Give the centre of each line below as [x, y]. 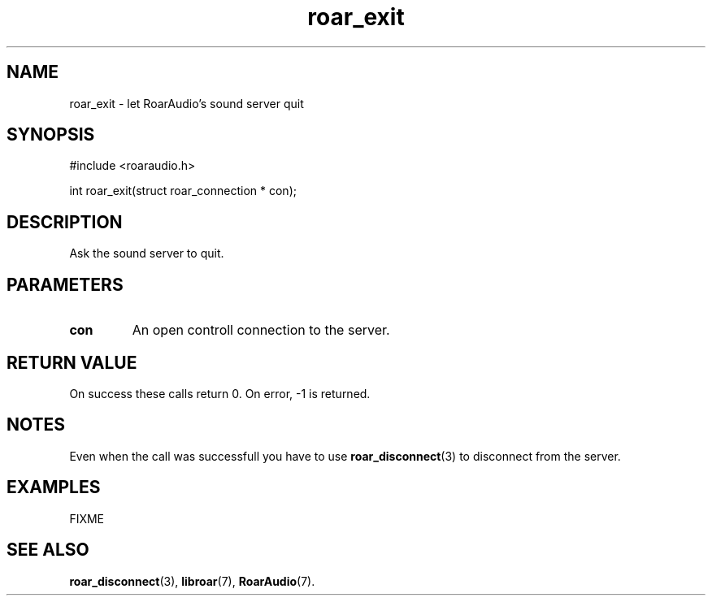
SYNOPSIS [51, 135]
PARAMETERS [65, 284]
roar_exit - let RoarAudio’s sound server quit [187, 103]
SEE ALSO [48, 550]
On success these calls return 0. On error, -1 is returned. [220, 393]
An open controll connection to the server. [261, 330]
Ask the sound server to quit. [147, 253]
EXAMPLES [54, 487]
